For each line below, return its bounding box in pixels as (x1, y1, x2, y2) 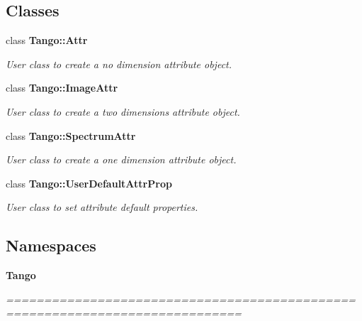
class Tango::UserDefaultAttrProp (6, 175, 172, 190)
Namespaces (6, 234, 96, 256)
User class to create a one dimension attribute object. (6, 152, 237, 167)
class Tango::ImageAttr (6, 80, 118, 95)
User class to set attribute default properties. (6, 200, 198, 214)
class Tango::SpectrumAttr (6, 128, 136, 143)
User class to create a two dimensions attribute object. (6, 104, 240, 119)
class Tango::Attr (6, 33, 88, 48)
